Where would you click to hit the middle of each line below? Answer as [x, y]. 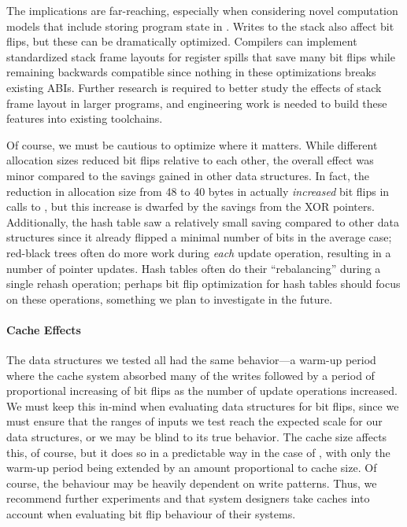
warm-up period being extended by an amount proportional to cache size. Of [192, 468]
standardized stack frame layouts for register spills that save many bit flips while [201, 56]
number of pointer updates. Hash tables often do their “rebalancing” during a [194, 268]
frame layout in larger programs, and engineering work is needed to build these [197, 103]
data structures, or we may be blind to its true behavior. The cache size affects [197, 437]
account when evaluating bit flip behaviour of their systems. [151, 514]
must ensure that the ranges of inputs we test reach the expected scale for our [194, 421]
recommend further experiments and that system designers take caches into [188, 498]
